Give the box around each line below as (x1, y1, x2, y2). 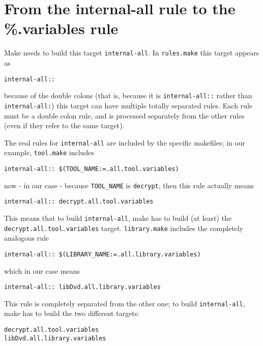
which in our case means (4, 265, 80, 276)
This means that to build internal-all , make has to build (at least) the (4, 213, 232, 223)
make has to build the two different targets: (4, 308, 140, 319)
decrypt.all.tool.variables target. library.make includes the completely (4, 222, 244, 233)
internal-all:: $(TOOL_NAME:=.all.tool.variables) (4, 165, 179, 173)
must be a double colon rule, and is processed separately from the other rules (4, 110, 245, 121)
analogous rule (4, 233, 49, 243)
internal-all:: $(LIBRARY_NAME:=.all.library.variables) (4, 250, 201, 258)
